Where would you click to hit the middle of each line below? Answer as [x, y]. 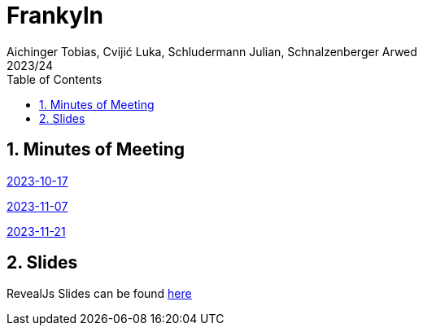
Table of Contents [55, 79]
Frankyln [55, 15]
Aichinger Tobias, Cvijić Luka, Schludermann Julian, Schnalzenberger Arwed [212, 51]
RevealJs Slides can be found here [99, 294]
